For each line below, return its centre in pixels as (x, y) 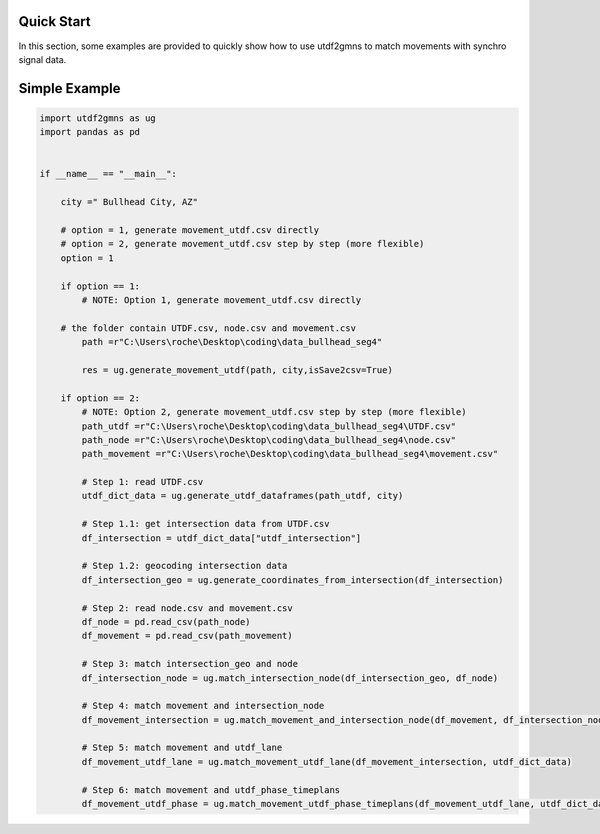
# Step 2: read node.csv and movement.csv (187, 608)
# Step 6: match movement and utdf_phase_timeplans (211, 789)
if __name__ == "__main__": (108, 174)
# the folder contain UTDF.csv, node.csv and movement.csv (208, 328)
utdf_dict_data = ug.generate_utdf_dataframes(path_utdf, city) (242, 496)
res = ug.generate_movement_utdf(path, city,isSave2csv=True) (237, 369)
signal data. (42, 59)
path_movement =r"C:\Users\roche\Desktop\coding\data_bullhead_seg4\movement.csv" (290, 454)
